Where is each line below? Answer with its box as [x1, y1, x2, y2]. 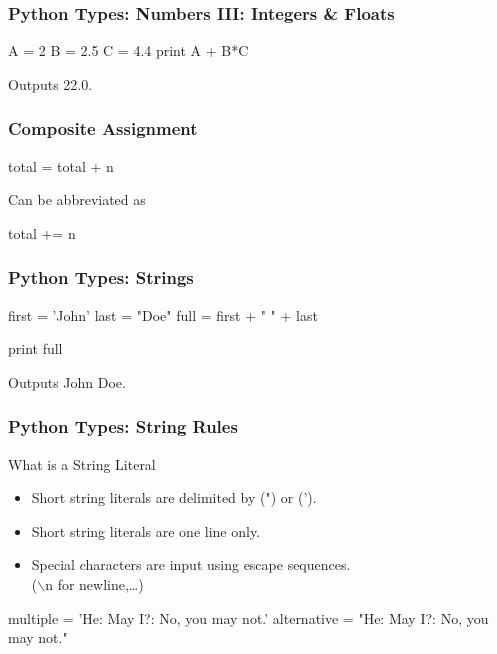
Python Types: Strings [8, 265, 194, 290]
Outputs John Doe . [8, 371, 126, 392]
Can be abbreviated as [8, 189, 146, 210]
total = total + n [8, 155, 114, 176]
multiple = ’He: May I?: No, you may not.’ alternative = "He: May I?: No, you [8, 607, 489, 628]
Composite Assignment [8, 116, 198, 141]
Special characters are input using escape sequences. [31, 554, 351, 575]
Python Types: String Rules [8, 414, 238, 439]
